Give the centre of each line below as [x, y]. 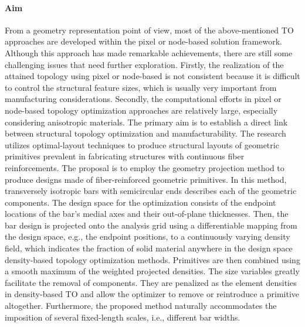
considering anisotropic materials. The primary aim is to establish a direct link [146, 122]
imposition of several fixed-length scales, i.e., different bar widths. [123, 317]
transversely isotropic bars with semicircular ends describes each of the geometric [151, 191]
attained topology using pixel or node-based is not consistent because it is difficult [152, 76]
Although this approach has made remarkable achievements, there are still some [149, 52]
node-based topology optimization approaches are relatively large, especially [141, 110]
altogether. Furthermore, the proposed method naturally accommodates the [141, 306]
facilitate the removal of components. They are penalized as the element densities [151, 282]
